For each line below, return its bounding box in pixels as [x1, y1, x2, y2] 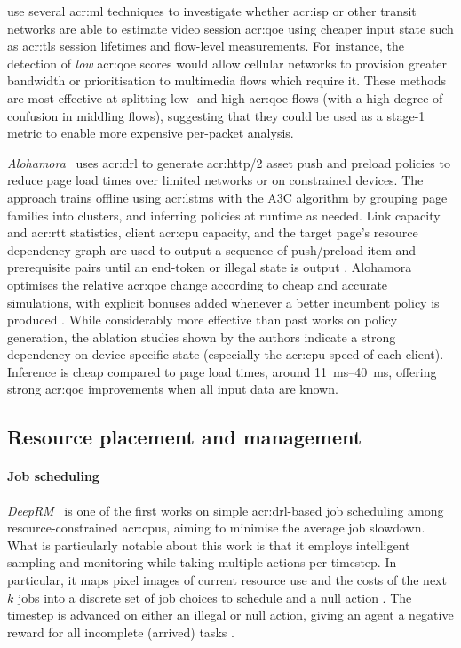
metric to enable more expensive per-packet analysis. [7, 124, 294, 142]
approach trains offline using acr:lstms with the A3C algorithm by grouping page [7, 188, 448, 206]
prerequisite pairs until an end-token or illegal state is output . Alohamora [7, 258, 412, 276]
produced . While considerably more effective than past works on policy [7, 310, 398, 329]
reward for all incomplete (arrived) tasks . [7, 622, 234, 641]
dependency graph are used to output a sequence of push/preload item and [7, 240, 417, 259]
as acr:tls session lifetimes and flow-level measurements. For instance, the [7, 36, 405, 55]
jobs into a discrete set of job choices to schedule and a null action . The [17, 588, 412, 606]
